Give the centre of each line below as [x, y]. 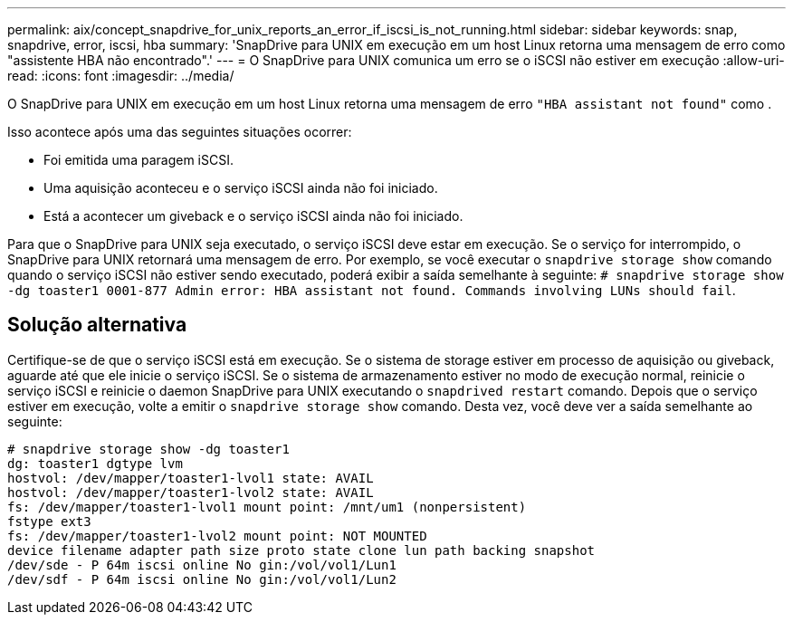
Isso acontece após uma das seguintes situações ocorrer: [180, 132]
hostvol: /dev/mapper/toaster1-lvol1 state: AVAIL [191, 478]
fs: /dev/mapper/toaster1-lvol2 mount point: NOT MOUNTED [217, 536]
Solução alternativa [97, 325]
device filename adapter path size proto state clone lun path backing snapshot [301, 550]
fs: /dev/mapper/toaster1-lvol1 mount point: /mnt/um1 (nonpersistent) [267, 507]
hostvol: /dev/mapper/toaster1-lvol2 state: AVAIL [191, 492]
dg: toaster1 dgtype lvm [95, 463]
